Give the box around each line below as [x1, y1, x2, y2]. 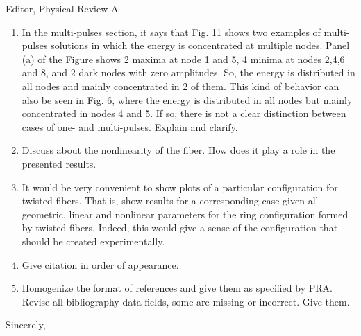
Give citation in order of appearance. [22, 257, 179, 272]
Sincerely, [6, 317, 46, 332]
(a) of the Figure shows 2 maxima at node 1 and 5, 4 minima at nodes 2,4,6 [22, 51, 345, 66]
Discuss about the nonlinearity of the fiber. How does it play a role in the [22, 143, 335, 157]
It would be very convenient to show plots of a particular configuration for [22, 179, 338, 194]
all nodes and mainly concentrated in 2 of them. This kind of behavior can [22, 78, 339, 93]
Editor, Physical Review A [6, 1, 119, 15]
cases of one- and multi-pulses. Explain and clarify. [22, 119, 238, 134]
